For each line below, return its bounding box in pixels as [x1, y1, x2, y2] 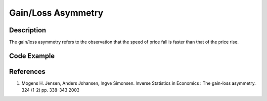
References [9, 67, 45, 76]
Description [9, 26, 46, 34]
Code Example [9, 51, 55, 60]
